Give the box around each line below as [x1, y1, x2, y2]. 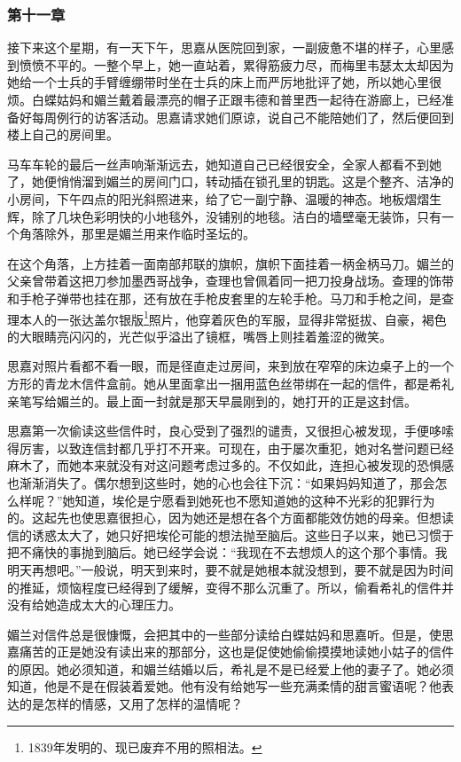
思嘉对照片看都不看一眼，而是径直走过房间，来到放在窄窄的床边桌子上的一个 [7, 357, 454, 375]
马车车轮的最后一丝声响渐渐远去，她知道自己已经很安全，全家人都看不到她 [7, 154, 441, 173]
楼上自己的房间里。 [7, 125, 119, 144]
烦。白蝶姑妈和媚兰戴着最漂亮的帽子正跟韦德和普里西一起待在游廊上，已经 [7, 90, 441, 108]
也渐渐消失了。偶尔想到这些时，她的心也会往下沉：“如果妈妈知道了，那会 [7, 473, 435, 491]
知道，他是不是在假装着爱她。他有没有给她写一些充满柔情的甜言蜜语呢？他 [7, 677, 441, 695]
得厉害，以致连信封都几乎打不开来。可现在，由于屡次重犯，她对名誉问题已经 [7, 438, 454, 457]
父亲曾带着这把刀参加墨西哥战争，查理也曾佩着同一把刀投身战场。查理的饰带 [7, 271, 454, 290]
